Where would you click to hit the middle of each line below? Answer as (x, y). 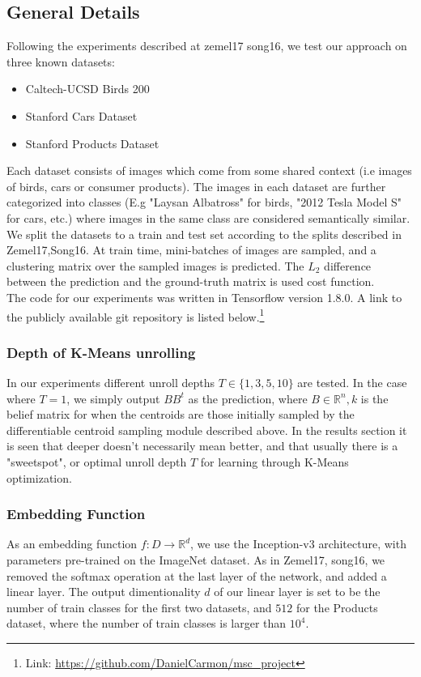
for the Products (337, 607)
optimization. (39, 477)
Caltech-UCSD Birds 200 (87, 89)
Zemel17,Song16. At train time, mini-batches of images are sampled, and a (191, 250)
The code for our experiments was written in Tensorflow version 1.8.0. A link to (204, 297)
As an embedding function (72, 544)
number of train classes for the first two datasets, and (139, 607)
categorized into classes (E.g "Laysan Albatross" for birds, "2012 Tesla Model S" (204, 202)
